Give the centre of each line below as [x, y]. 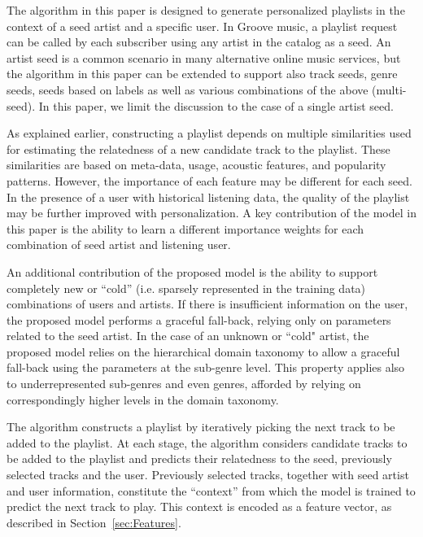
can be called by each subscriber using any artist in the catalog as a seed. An [199, 42]
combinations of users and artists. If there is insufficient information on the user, [207, 304]
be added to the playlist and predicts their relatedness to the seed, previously [199, 458]
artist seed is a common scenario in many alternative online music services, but [204, 57]
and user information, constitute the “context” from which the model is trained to [211, 490]
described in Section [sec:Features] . [94, 522]
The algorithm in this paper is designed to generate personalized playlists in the [206, 10]
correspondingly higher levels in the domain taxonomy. [143, 399]
